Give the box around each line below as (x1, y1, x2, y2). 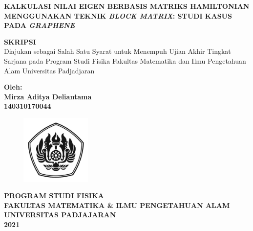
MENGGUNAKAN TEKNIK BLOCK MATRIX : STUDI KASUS (4, 10, 232, 21)
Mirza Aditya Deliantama (4, 91, 92, 101)
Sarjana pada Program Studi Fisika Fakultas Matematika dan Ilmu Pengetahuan (4, 55, 246, 66)
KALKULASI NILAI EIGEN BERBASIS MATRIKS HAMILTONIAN (4, 1, 250, 11)
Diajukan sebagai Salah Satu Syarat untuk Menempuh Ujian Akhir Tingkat (4, 46, 231, 56)
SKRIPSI (4, 36, 36, 46)
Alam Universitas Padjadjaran (4, 65, 95, 75)
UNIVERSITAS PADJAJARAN (4, 209, 116, 220)
